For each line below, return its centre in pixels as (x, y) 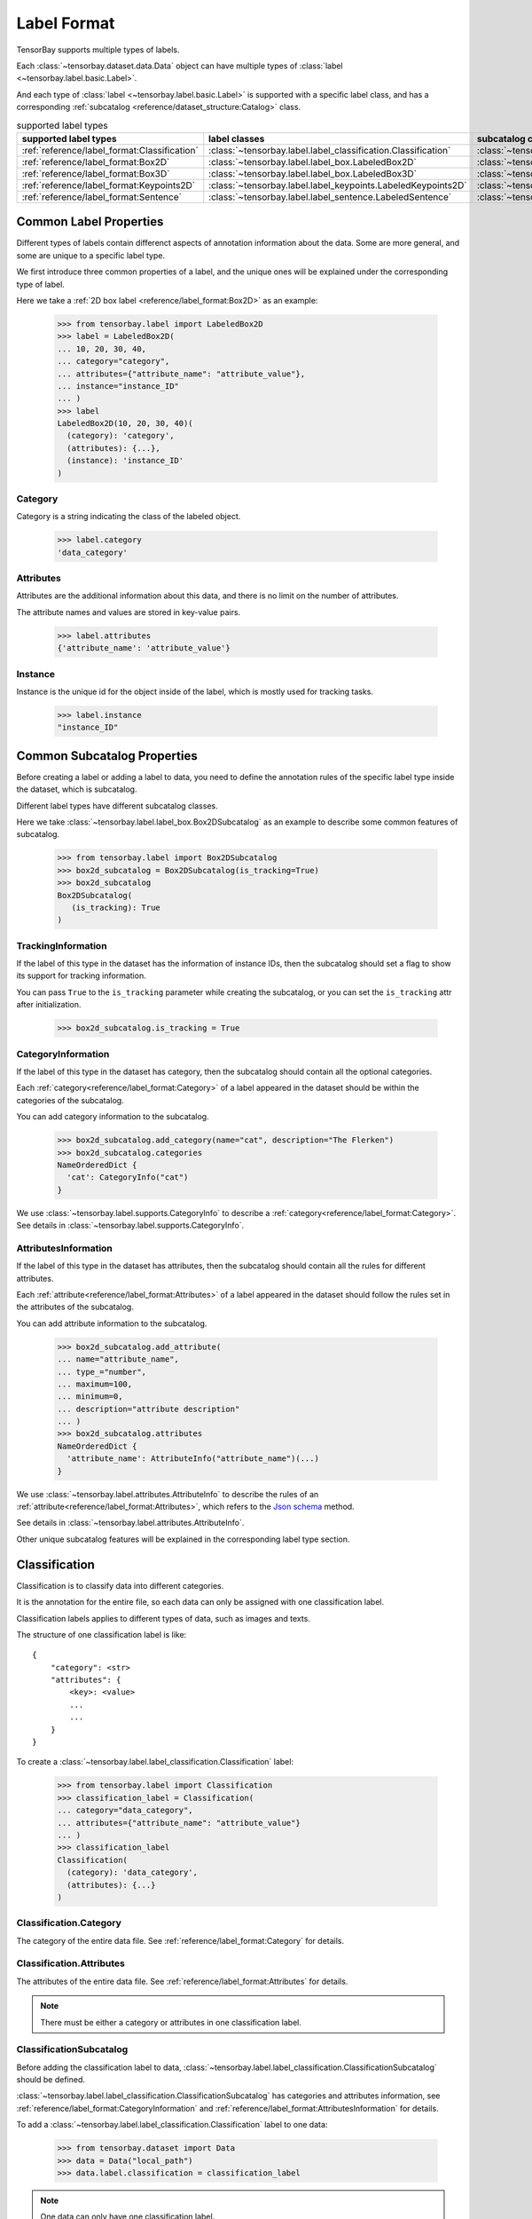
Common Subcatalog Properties (107, 756)
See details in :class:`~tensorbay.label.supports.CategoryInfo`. (130, 1226)
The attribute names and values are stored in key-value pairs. (129, 612)
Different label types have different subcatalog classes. (117, 805)
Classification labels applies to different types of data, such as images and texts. (163, 1618)
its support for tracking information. (81, 975)
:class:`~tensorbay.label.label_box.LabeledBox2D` (313, 162)
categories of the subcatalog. (70, 1100)
